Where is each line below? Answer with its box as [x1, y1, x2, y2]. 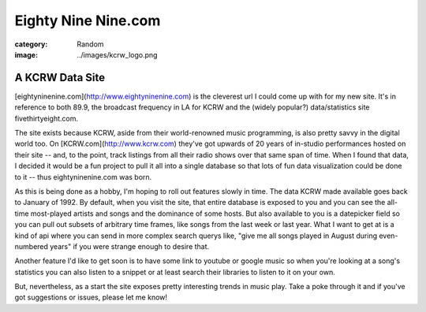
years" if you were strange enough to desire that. [50, 241, 210, 251]
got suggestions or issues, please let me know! [14, 292, 168, 303]
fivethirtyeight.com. [14, 113, 79, 123]
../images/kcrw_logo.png [77, 50, 158, 59]
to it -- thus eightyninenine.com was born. [14, 172, 152, 181]
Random [77, 39, 104, 49]
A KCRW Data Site [14, 71, 106, 84]
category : [14, 39, 48, 49]
